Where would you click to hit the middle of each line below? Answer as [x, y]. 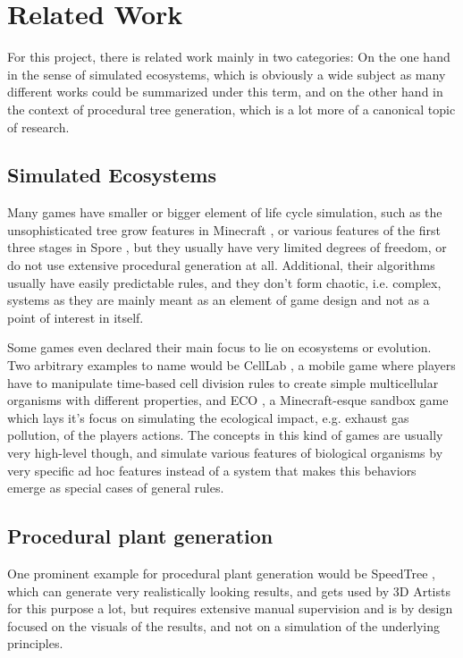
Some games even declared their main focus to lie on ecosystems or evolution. [219, 347]
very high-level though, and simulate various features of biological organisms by [225, 453]
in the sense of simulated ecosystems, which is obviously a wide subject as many [227, 74]
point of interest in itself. [76, 317]
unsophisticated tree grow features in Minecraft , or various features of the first [224, 229]
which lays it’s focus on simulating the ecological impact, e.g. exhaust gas [208, 417]
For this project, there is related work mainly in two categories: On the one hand [229, 57]
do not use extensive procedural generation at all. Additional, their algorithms [221, 265]
